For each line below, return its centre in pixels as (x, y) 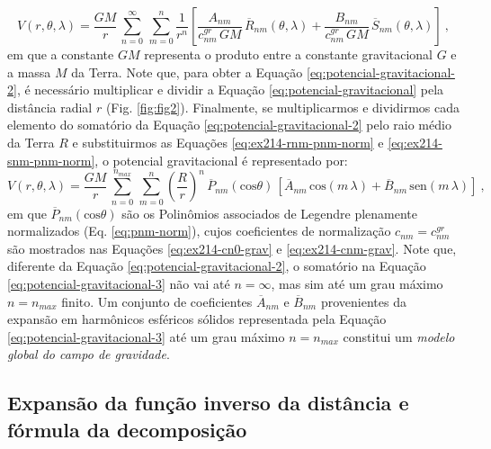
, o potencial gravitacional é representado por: (221, 160)
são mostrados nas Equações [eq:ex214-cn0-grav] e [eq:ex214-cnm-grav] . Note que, (232, 248)
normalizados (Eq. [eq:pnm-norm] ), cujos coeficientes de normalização (199, 231)
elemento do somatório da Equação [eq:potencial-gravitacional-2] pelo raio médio (229, 125)
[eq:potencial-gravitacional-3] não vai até (119, 284)
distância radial (50, 107)
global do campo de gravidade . (89, 354)
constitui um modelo (399, 336)
